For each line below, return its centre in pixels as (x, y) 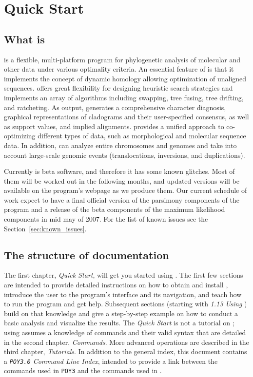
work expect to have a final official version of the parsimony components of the (122, 199)
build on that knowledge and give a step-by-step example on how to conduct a (121, 313)
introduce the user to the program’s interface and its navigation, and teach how (123, 294)
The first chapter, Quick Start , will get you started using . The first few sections (124, 275)
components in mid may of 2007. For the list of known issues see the (106, 219)
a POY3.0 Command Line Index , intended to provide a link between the (111, 361)
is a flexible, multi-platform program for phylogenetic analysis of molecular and (122, 59)
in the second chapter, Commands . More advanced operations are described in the (126, 342)
